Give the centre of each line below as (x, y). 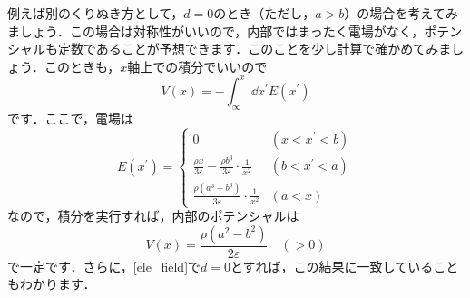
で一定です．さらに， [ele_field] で (104, 266)
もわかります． (52, 284)
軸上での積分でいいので (197, 66)
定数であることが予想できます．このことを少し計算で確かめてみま (255, 49)
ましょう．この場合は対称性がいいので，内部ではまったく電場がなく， (216, 30)
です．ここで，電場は (70, 118)
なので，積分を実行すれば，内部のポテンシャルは (153, 216)
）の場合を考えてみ (401, 13)
